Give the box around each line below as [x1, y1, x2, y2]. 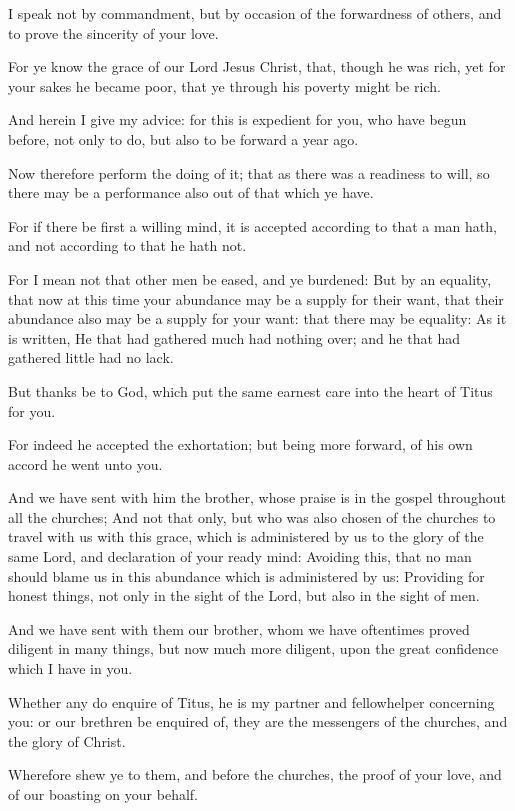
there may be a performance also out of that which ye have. [8, 182, 374, 203]
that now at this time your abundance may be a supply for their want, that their [8, 288, 504, 309]
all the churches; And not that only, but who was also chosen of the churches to [8, 506, 496, 527]
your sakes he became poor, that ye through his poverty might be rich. [8, 75, 441, 96]
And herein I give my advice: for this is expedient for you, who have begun [8, 109, 467, 130]
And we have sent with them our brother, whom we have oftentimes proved [8, 618, 470, 639]
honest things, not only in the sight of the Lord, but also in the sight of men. [8, 585, 480, 606]
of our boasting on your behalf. [8, 784, 198, 804]
